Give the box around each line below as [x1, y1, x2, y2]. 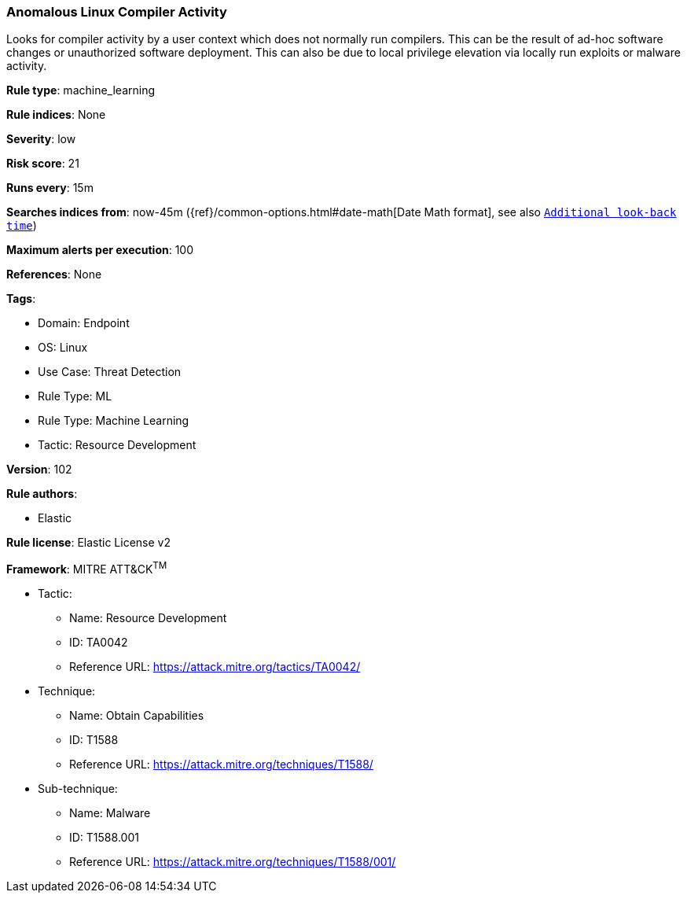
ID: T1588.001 [69, 831, 139, 845]
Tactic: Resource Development [38, 438, 197, 452]
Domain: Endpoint [38, 316, 130, 330]
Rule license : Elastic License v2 [6, 536, 171, 550]
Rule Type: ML [38, 389, 112, 403]
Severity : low [6, 132, 76, 146]
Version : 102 [6, 462, 72, 477]
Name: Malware [69, 806, 151, 820]
